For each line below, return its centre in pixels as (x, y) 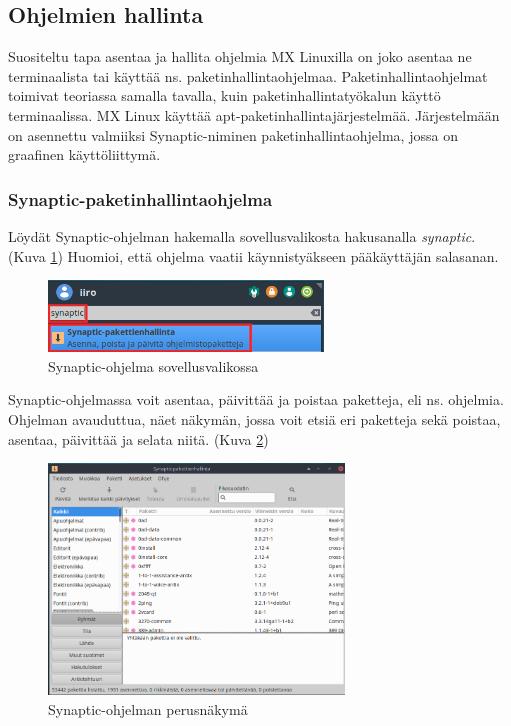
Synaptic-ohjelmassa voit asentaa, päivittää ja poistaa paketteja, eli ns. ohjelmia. (256, 399)
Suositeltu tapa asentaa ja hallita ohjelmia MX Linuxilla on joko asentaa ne (240, 56)
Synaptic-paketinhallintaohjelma (140, 198)
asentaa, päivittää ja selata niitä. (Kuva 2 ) (138, 438)
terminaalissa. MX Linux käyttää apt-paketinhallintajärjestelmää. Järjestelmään (254, 114)
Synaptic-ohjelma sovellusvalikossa (153, 365)
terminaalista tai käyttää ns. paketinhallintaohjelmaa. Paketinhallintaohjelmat (248, 75)
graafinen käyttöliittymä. (84, 154)
